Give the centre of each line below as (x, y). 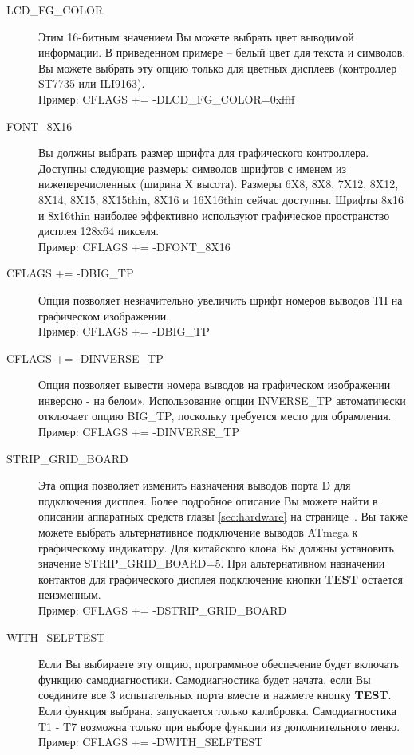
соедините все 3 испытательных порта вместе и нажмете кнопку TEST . (215, 695)
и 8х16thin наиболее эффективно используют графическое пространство (214, 215)
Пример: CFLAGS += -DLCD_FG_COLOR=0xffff (167, 98)
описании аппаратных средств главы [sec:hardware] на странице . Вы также (223, 516)
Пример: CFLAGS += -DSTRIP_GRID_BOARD (163, 610)
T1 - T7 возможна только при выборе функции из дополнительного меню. (219, 726)
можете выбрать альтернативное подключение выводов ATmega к (198, 532)
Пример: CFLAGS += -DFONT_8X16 (134, 246)
